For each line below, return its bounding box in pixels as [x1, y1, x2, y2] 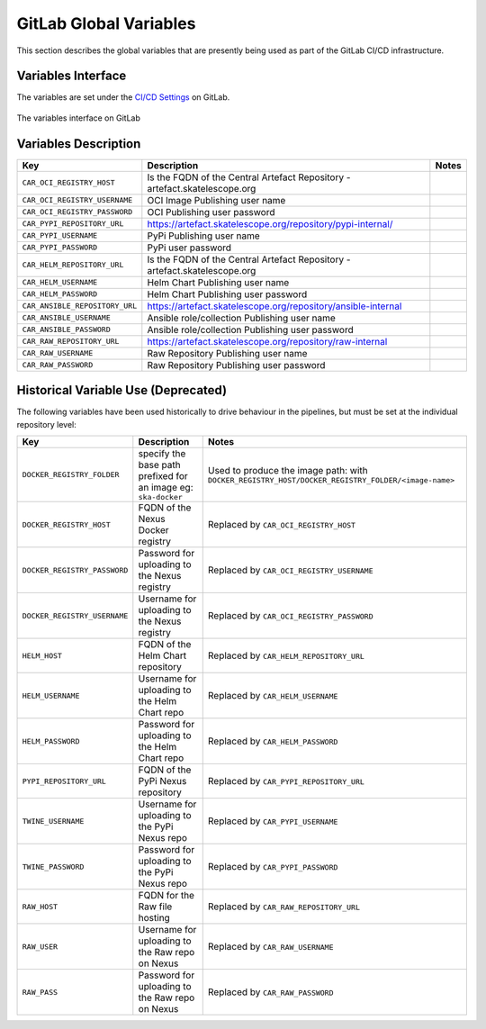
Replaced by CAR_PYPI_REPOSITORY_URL [207, 775, 364, 788]
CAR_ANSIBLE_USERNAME [22, 313, 112, 323]
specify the [138, 447, 186, 460]
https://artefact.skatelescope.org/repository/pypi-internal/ [147, 217, 393, 230]
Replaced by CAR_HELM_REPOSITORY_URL [207, 649, 364, 662]
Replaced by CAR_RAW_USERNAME [207, 941, 334, 953]
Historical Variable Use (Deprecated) [16, 383, 228, 398]
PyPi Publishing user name [147, 230, 260, 242]
